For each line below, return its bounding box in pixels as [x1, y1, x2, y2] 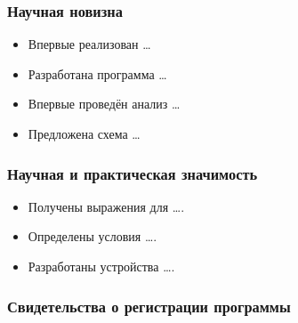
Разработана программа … [28, 64, 167, 83]
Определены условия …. [28, 227, 157, 246]
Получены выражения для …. [28, 197, 185, 215]
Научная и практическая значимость [7, 162, 258, 184]
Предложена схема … [28, 125, 141, 142]
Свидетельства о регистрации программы [7, 295, 291, 317]
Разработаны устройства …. [28, 257, 175, 275]
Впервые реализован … [28, 35, 151, 53]
